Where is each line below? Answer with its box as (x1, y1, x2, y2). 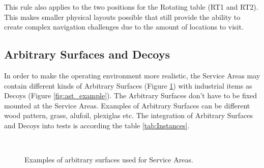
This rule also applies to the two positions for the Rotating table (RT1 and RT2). (4, 2, 258, 12)
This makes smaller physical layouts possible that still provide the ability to (4, 11, 241, 22)
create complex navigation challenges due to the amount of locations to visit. (4, 21, 244, 32)
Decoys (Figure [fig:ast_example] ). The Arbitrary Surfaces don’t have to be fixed (4, 90, 257, 101)
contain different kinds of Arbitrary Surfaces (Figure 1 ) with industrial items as (4, 80, 252, 91)
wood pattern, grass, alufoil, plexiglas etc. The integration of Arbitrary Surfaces (4, 110, 253, 121)
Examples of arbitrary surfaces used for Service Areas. (24, 154, 193, 165)
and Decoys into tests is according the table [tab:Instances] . (4, 120, 190, 130)
